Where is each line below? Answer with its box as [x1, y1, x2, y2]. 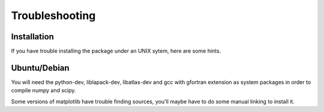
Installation [11, 32, 54, 42]
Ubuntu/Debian [11, 63, 70, 73]
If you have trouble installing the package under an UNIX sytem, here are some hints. [11, 48, 221, 55]
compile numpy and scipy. [11, 87, 76, 94]
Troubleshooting [11, 9, 96, 22]
